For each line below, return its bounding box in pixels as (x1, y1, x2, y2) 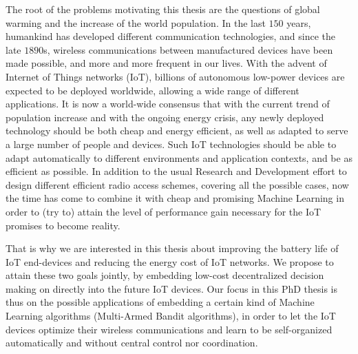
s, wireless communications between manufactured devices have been (43, 42, 333, 56)
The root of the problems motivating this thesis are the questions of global (6, 2, 320, 16)
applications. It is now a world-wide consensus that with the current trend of (6, 96, 330, 111)
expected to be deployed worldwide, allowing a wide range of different (6, 83, 299, 97)
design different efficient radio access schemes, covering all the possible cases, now (6, 177, 349, 191)
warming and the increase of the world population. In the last (6, 15, 266, 30)
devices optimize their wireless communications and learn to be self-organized (6, 322, 333, 336)
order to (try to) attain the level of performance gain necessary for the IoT (6, 204, 322, 218)
